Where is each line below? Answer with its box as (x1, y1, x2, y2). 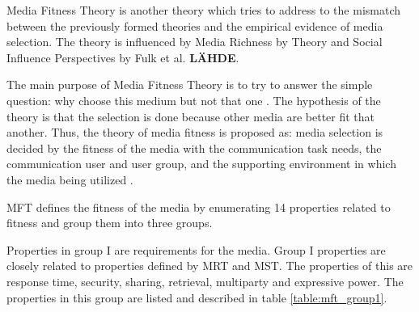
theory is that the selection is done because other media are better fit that (6, 108, 375, 124)
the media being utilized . (6, 171, 133, 188)
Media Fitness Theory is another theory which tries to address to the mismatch (6, 2, 401, 18)
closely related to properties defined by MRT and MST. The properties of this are (6, 257, 413, 274)
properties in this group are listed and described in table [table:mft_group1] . (6, 289, 387, 306)
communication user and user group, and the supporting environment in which (6, 155, 396, 172)
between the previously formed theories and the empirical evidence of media (6, 17, 383, 34)
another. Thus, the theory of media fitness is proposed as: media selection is (6, 124, 383, 141)
